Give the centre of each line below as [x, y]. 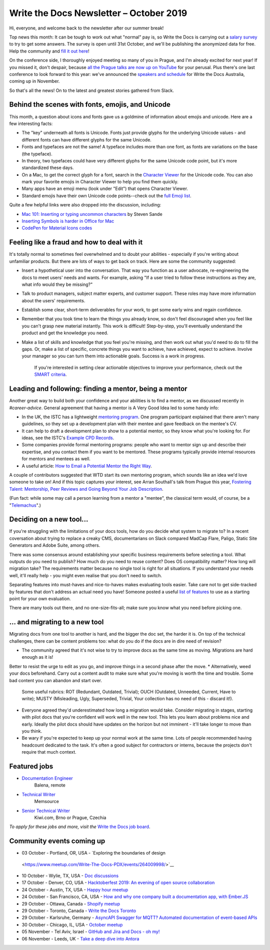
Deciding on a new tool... [49, 519]
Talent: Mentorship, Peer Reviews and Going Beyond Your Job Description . [86, 489]
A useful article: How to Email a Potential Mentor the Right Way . [87, 466]
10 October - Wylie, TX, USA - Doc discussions [70, 876]
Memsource [47, 802]
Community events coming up [57, 841]
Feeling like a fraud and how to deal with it [76, 242]
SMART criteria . [50, 374]
